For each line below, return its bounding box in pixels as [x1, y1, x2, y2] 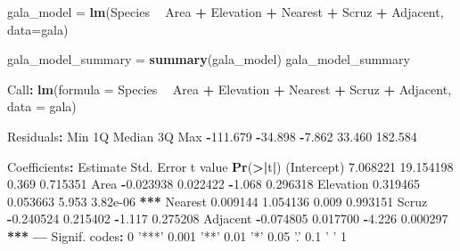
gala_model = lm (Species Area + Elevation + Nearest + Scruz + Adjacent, [7, 3, 444, 20]
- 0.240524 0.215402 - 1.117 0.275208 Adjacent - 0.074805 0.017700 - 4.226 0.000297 [7, 209, 448, 228]
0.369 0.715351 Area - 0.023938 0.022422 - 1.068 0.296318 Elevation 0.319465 [7, 174, 421, 193]
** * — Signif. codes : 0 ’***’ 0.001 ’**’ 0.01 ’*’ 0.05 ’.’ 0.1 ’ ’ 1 [7, 226, 348, 245]
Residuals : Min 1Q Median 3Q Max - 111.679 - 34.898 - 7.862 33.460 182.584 [7, 126, 417, 145]
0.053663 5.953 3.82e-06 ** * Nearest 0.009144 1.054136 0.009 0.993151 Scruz [7, 191, 428, 210]
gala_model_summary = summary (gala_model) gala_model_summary [7, 50, 410, 69]
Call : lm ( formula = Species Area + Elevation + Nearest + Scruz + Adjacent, [7, 79, 452, 98]
